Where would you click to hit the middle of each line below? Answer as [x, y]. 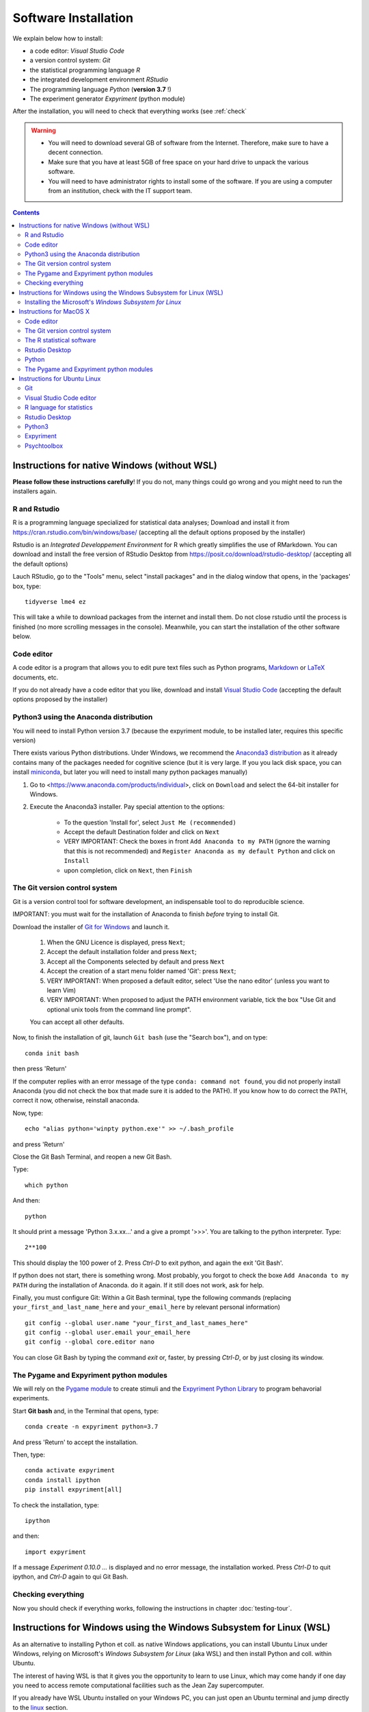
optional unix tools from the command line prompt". [119, 1009]
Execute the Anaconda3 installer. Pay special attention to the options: [127, 807]
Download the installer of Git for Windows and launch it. [91, 927]
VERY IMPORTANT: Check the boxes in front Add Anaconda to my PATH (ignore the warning [197, 842]
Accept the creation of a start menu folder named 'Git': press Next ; [141, 971]
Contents [26, 213]
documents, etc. [36, 677]
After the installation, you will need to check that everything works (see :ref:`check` [130, 111]
